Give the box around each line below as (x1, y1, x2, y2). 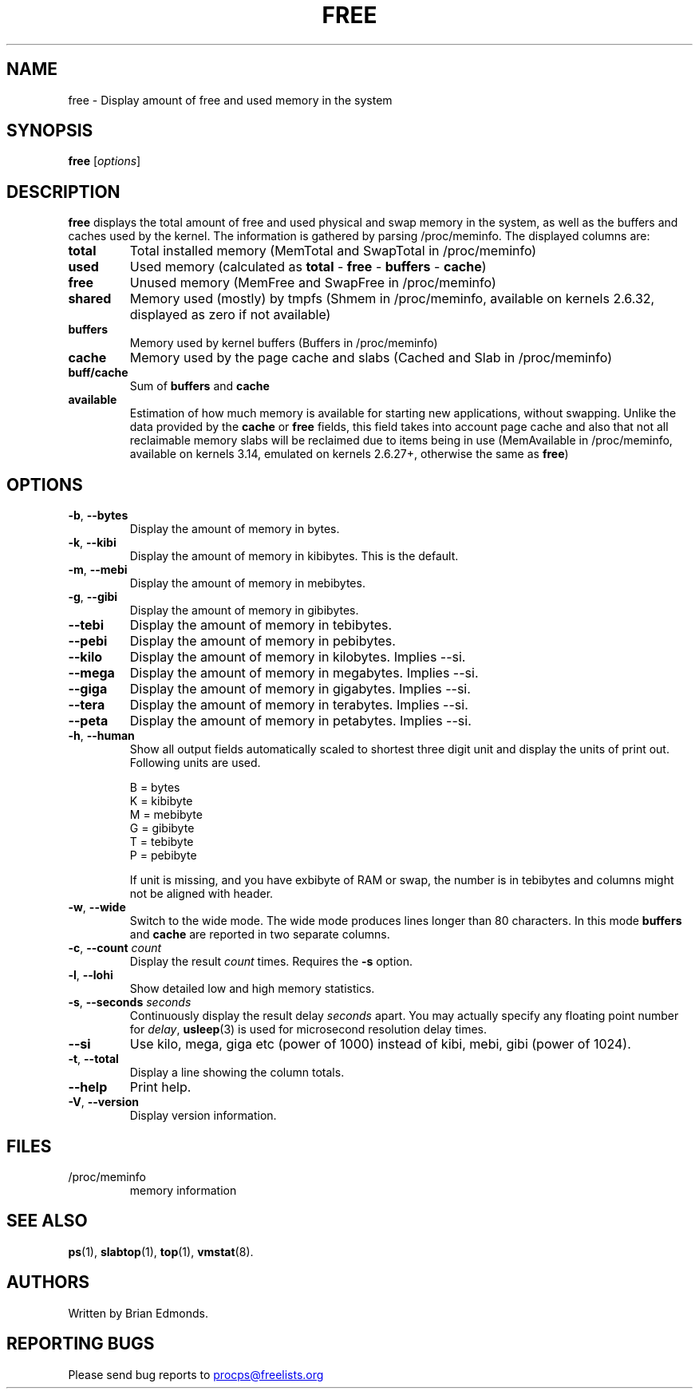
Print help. (129, 1079, 192, 1096)
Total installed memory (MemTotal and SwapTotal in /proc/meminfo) (129, 243, 537, 259)
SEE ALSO (6, 1211, 88, 1231)
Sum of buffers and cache (129, 379, 270, 393)
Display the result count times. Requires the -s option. (129, 954, 413, 969)
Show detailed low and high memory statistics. (129, 982, 375, 996)
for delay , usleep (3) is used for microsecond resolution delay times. (129, 1022, 487, 1037)
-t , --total (68, 1052, 119, 1066)
